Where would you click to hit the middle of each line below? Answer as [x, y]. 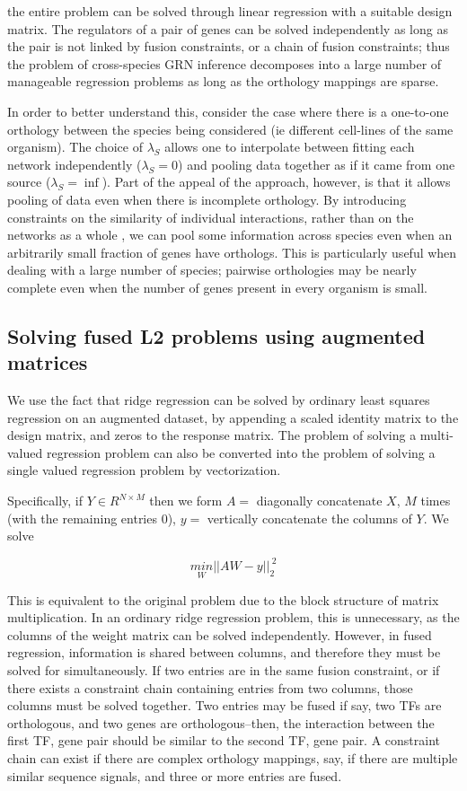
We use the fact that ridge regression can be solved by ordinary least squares [219, 400]
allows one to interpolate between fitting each [290, 147]
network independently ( [75, 164]
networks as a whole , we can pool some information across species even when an [230, 235]
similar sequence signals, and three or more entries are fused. [175, 775]
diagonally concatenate [319, 501]
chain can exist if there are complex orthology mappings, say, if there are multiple [233, 757]
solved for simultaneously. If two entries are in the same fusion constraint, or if [224, 669]
